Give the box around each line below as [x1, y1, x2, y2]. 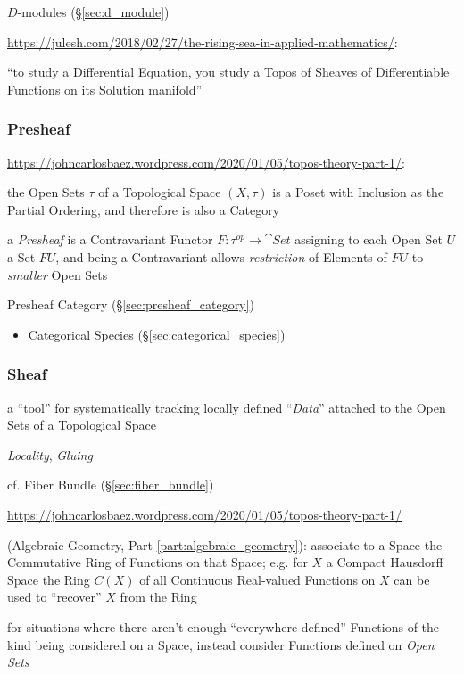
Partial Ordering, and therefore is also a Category [7, 200, 280, 218]
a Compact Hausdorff [326, 553, 443, 571]
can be [394, 570, 430, 588]
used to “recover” [7, 588, 102, 606]
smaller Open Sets [7, 265, 108, 284]
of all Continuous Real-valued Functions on [139, 570, 376, 588]
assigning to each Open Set [294, 230, 443, 249]
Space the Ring [7, 570, 90, 588]
